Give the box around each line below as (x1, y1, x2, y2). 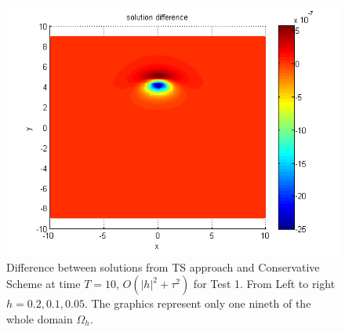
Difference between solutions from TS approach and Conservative (6, 258, 320, 275)
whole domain (6, 310, 73, 327)
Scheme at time (6, 275, 81, 292)
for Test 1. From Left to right (193, 275, 336, 292)
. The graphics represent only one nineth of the (84, 295, 311, 312)
